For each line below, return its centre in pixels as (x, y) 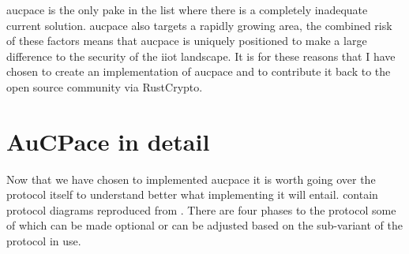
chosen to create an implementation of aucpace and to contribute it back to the (199, 71)
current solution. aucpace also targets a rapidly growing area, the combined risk (199, 25)
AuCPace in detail (108, 141)
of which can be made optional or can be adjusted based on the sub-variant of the (204, 225)
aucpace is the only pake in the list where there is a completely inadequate (187, 9)
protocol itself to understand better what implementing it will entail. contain (192, 194)
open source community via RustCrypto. (105, 86)
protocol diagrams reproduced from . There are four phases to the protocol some (201, 209)
